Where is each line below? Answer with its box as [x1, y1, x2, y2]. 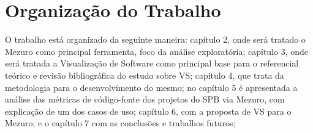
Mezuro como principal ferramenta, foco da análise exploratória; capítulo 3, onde [5, 45, 309, 57]
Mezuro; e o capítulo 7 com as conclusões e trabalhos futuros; [5, 117, 236, 129]
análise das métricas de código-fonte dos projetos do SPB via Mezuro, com [5, 93, 285, 106]
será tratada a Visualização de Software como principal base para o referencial [5, 57, 299, 70]
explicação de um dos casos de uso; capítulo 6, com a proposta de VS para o [5, 104, 292, 117]
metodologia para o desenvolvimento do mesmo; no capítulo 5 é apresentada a [5, 81, 298, 93]
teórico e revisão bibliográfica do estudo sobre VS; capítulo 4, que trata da [5, 68, 284, 81]
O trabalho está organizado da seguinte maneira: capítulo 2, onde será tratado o [5, 33, 306, 46]
